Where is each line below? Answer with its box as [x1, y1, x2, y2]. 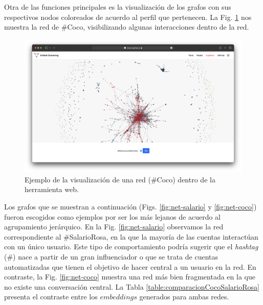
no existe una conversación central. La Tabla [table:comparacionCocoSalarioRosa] [4, 281, 259, 292]
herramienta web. [25, 184, 79, 195]
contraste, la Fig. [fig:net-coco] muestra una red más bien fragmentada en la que [4, 271, 255, 282]
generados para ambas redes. [139, 291, 229, 302]
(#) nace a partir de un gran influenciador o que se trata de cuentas [4, 251, 218, 262]
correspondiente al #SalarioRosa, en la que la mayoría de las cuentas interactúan [4, 231, 258, 242]
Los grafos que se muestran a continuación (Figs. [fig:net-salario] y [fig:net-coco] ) [4, 201, 257, 212]
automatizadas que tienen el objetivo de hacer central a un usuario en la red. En [4, 261, 256, 272]
